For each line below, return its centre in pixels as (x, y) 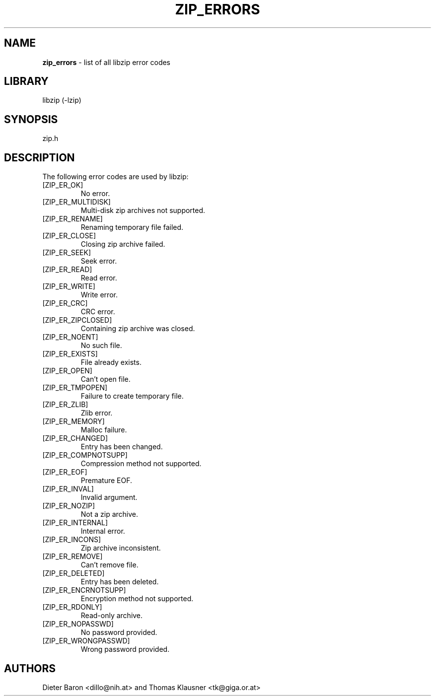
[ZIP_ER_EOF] (65, 472)
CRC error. (98, 312)
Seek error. (99, 261)
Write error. (99, 295)
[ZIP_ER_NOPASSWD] (78, 624)
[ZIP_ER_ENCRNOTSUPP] (84, 590)
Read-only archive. (112, 616)
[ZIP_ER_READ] (67, 270)
